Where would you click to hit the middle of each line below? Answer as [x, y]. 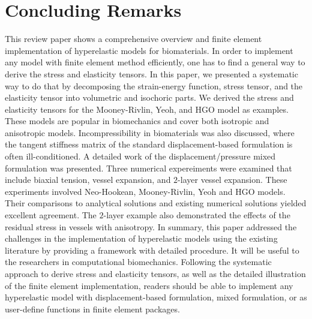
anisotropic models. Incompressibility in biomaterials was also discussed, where [150, 132]
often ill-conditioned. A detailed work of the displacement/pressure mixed [140, 156]
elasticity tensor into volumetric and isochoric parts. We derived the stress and [149, 97]
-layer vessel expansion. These [232, 180]
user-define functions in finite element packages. [92, 309]
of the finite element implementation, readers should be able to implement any [149, 285]
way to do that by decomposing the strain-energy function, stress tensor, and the [154, 85]
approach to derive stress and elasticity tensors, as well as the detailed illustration [155, 273]
